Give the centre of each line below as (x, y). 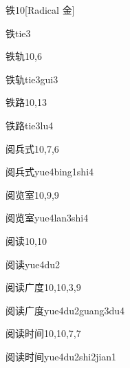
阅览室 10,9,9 (32, 194)
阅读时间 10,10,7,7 (43, 333)
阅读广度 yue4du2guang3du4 (65, 310)
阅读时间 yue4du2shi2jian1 (61, 356)
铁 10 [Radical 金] (40, 10)
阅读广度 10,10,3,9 (43, 287)
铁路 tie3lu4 (30, 125)
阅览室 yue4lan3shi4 (47, 218)
